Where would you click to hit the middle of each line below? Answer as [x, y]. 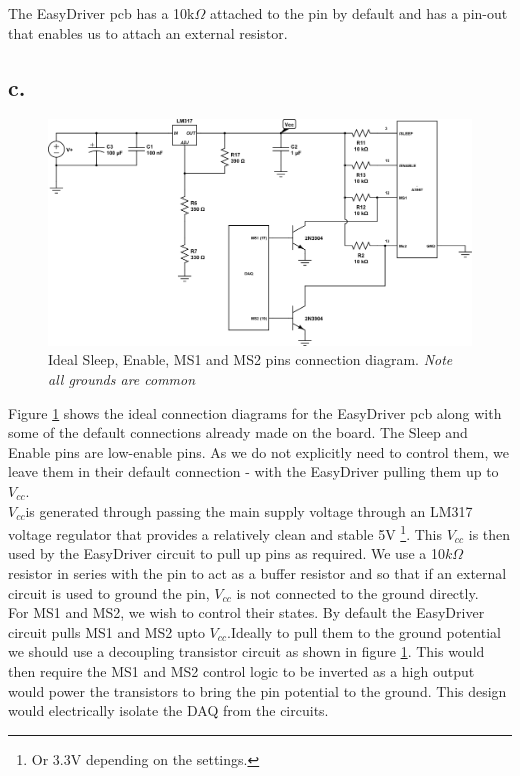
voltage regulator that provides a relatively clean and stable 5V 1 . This [225, 532]
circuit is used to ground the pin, [109, 592]
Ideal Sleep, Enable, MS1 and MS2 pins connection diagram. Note [250, 359]
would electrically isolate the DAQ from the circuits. [168, 710]
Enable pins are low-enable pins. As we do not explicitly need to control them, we [258, 451]
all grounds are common [122, 379]
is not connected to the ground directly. [357, 592]
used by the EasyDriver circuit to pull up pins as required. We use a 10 [226, 553]
